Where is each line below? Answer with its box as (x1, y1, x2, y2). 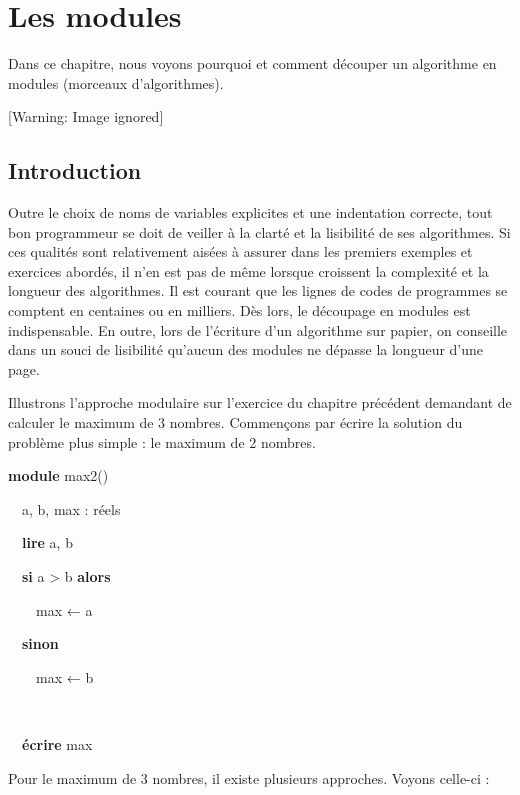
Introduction (8, 155, 142, 186)
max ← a (35, 599, 93, 620)
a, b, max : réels (21, 498, 121, 519)
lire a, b (22, 532, 73, 553)
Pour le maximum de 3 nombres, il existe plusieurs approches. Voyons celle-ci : (8, 767, 490, 788)
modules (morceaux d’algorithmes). (8, 72, 224, 93)
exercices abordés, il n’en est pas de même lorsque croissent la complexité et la (8, 260, 489, 281)
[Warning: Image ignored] (8, 106, 164, 127)
